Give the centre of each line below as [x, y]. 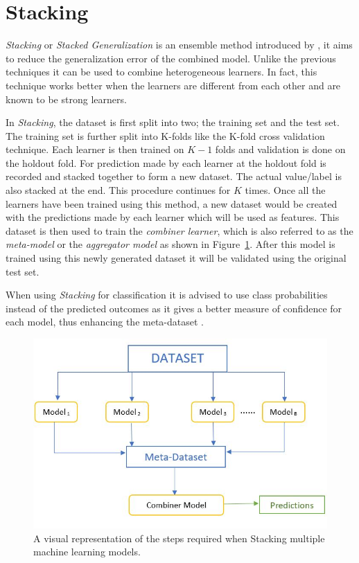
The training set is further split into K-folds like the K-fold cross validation [165, 135]
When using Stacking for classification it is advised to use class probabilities [167, 295]
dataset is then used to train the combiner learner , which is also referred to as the [179, 230]
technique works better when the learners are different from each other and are [173, 85]
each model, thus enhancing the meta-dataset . [105, 322]
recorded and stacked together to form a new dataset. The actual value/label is [174, 176]
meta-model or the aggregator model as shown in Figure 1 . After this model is [170, 244]
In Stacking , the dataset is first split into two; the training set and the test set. [173, 122]
